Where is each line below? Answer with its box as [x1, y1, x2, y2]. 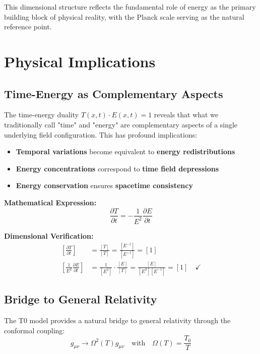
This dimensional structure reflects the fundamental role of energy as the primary [4, 2, 256, 12]
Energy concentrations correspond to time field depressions [16, 163, 219, 173]
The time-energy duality [4, 109, 79, 120]
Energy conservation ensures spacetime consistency [16, 180, 193, 191]
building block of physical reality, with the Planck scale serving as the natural [4, 11, 244, 22]
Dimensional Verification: [4, 230, 94, 241]
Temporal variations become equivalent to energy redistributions [16, 146, 235, 157]
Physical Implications [4, 51, 156, 71]
